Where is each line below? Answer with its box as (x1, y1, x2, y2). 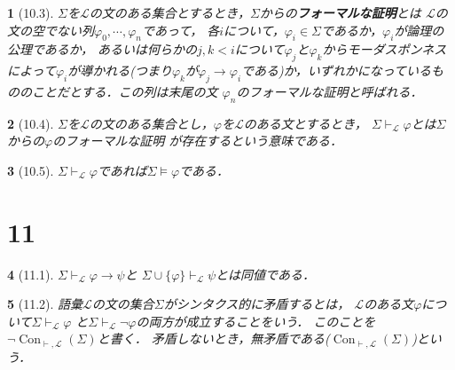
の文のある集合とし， (89, 114, 214, 132)
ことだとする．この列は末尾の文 (31, 82, 218, 100)
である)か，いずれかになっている (241, 61, 432, 80)
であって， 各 (142, 20, 220, 39)
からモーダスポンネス (322, 40, 447, 59)
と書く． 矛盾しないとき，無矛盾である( (97, 329, 330, 348)
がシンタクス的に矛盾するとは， (163, 295, 350, 313)
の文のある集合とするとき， (89, 4, 250, 21)
